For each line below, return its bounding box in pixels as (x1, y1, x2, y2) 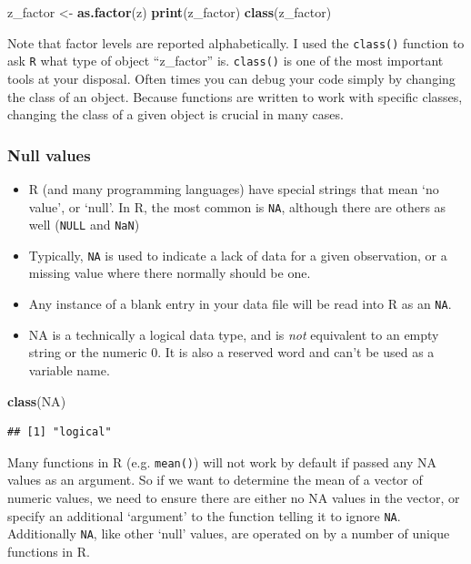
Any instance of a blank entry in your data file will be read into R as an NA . (28, 294, 452, 313)
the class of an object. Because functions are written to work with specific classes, (7, 87, 463, 106)
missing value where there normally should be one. (28, 263, 311, 282)
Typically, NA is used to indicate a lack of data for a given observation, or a (28, 245, 447, 264)
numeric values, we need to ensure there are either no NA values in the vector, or (7, 487, 460, 507)
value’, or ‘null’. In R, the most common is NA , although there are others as (28, 197, 446, 216)
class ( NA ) (7, 391, 66, 410)
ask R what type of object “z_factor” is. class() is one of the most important (7, 51, 444, 70)
